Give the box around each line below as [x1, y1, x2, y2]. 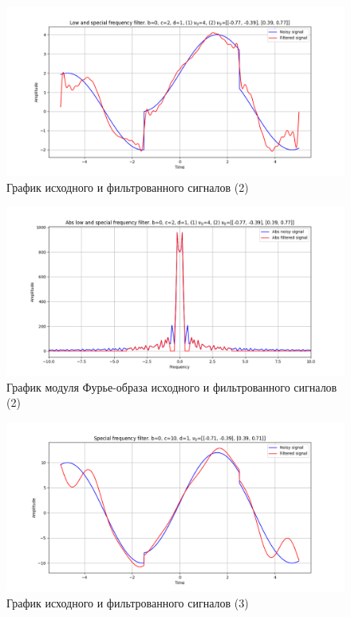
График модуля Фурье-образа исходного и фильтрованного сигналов [6, 378, 337, 395]
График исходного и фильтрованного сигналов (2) [6, 178, 249, 195]
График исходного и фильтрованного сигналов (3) [6, 594, 249, 611]
